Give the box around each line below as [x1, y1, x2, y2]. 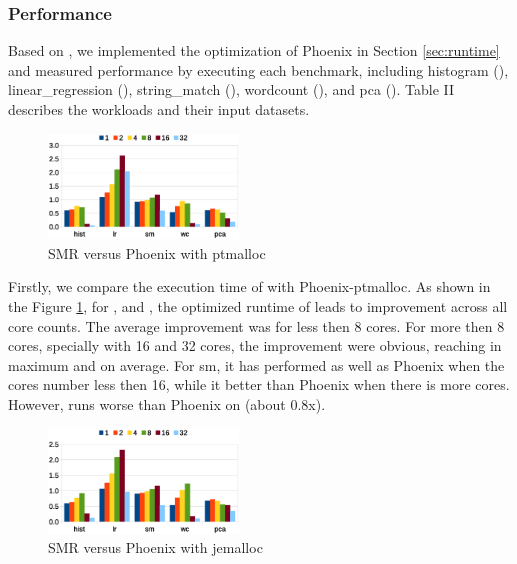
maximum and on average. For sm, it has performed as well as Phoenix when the [8, 354, 505, 375]
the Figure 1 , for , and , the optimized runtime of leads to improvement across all [8, 296, 508, 317]
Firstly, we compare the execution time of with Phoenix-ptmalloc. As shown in [8, 276, 491, 297]
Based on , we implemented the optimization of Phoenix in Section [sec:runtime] [8, 40, 500, 61]
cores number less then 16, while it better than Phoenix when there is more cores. [8, 374, 510, 395]
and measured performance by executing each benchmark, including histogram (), [8, 59, 509, 80]
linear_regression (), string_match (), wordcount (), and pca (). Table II [8, 79, 455, 100]
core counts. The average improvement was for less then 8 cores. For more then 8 [8, 315, 505, 336]
